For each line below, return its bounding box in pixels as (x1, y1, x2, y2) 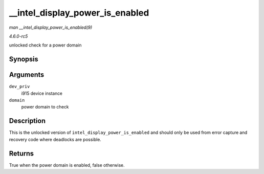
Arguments (9, 71, 44, 79)
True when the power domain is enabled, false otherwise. (9, 162, 125, 168)
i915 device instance (21, 90, 63, 96)
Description (9, 117, 46, 125)
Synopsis (9, 55, 39, 64)
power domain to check (21, 104, 69, 110)
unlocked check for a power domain (9, 42, 82, 48)
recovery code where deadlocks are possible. (9, 136, 101, 142)
